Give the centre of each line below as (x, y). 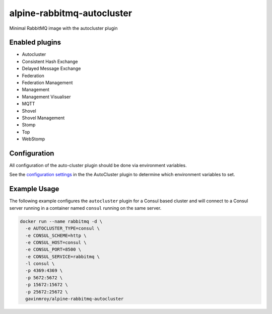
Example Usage (34, 189)
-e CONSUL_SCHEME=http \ (56, 235)
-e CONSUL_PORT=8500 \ (53, 250)
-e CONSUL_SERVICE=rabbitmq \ (63, 256)
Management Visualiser (46, 97)
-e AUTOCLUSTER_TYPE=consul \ (63, 228)
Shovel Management (43, 118)
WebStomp (33, 139)
